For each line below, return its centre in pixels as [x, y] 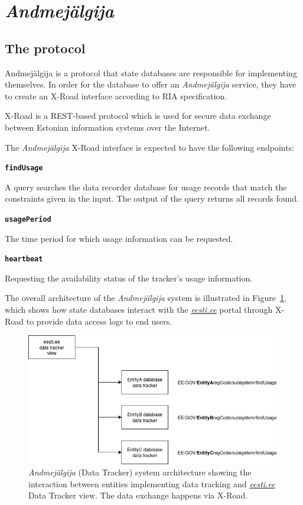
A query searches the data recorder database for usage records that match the [146, 187]
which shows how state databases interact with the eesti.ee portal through [139, 310]
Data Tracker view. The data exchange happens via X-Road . [138, 495]
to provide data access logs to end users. [99, 321]
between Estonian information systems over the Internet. [107, 127]
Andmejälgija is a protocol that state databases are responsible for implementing [151, 72]
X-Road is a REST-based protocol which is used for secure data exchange [138, 116]
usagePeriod [28, 219]
